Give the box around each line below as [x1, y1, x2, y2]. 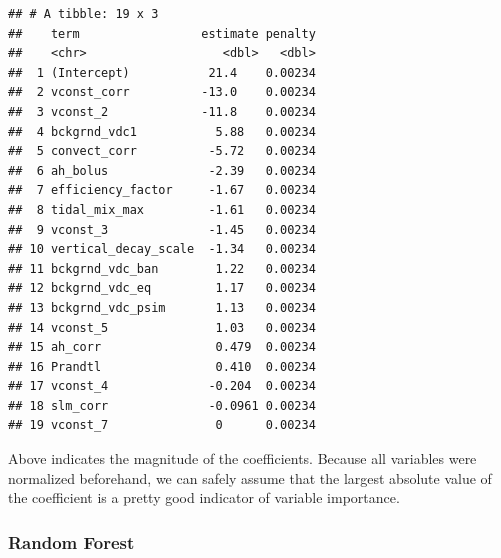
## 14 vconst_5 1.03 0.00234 [8, 320, 316, 335]
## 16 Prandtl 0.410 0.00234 [8, 359, 316, 374]
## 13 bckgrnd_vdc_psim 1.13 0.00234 [8, 300, 316, 315]
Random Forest [8, 529, 135, 554]
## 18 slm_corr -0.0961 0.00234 [8, 398, 316, 413]
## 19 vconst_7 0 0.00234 [8, 418, 316, 433]
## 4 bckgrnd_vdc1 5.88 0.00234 [8, 124, 316, 139]
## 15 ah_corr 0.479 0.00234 [8, 340, 316, 355]
